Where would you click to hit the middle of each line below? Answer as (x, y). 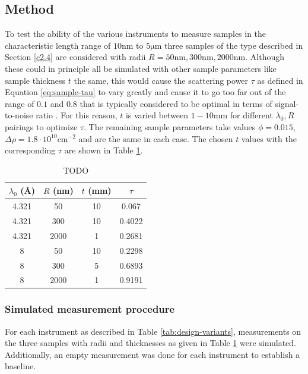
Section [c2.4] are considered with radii (75, 57)
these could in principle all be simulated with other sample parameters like (141, 68)
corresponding (30, 150)
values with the (269, 138)
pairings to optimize (41, 126)
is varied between (157, 115)
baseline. (20, 366)
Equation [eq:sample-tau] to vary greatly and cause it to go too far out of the (145, 92)
